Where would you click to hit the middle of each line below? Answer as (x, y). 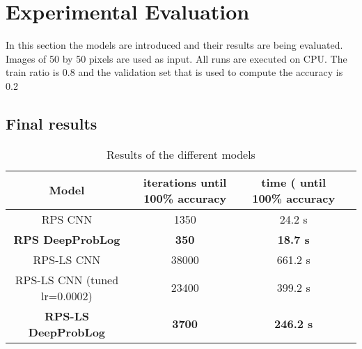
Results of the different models (181, 154)
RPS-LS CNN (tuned (67, 279)
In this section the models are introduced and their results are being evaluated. (174, 45)
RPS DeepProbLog (67, 239)
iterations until (185, 182)
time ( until (294, 182)
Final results (52, 123)
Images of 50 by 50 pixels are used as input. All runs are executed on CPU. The (176, 58)
